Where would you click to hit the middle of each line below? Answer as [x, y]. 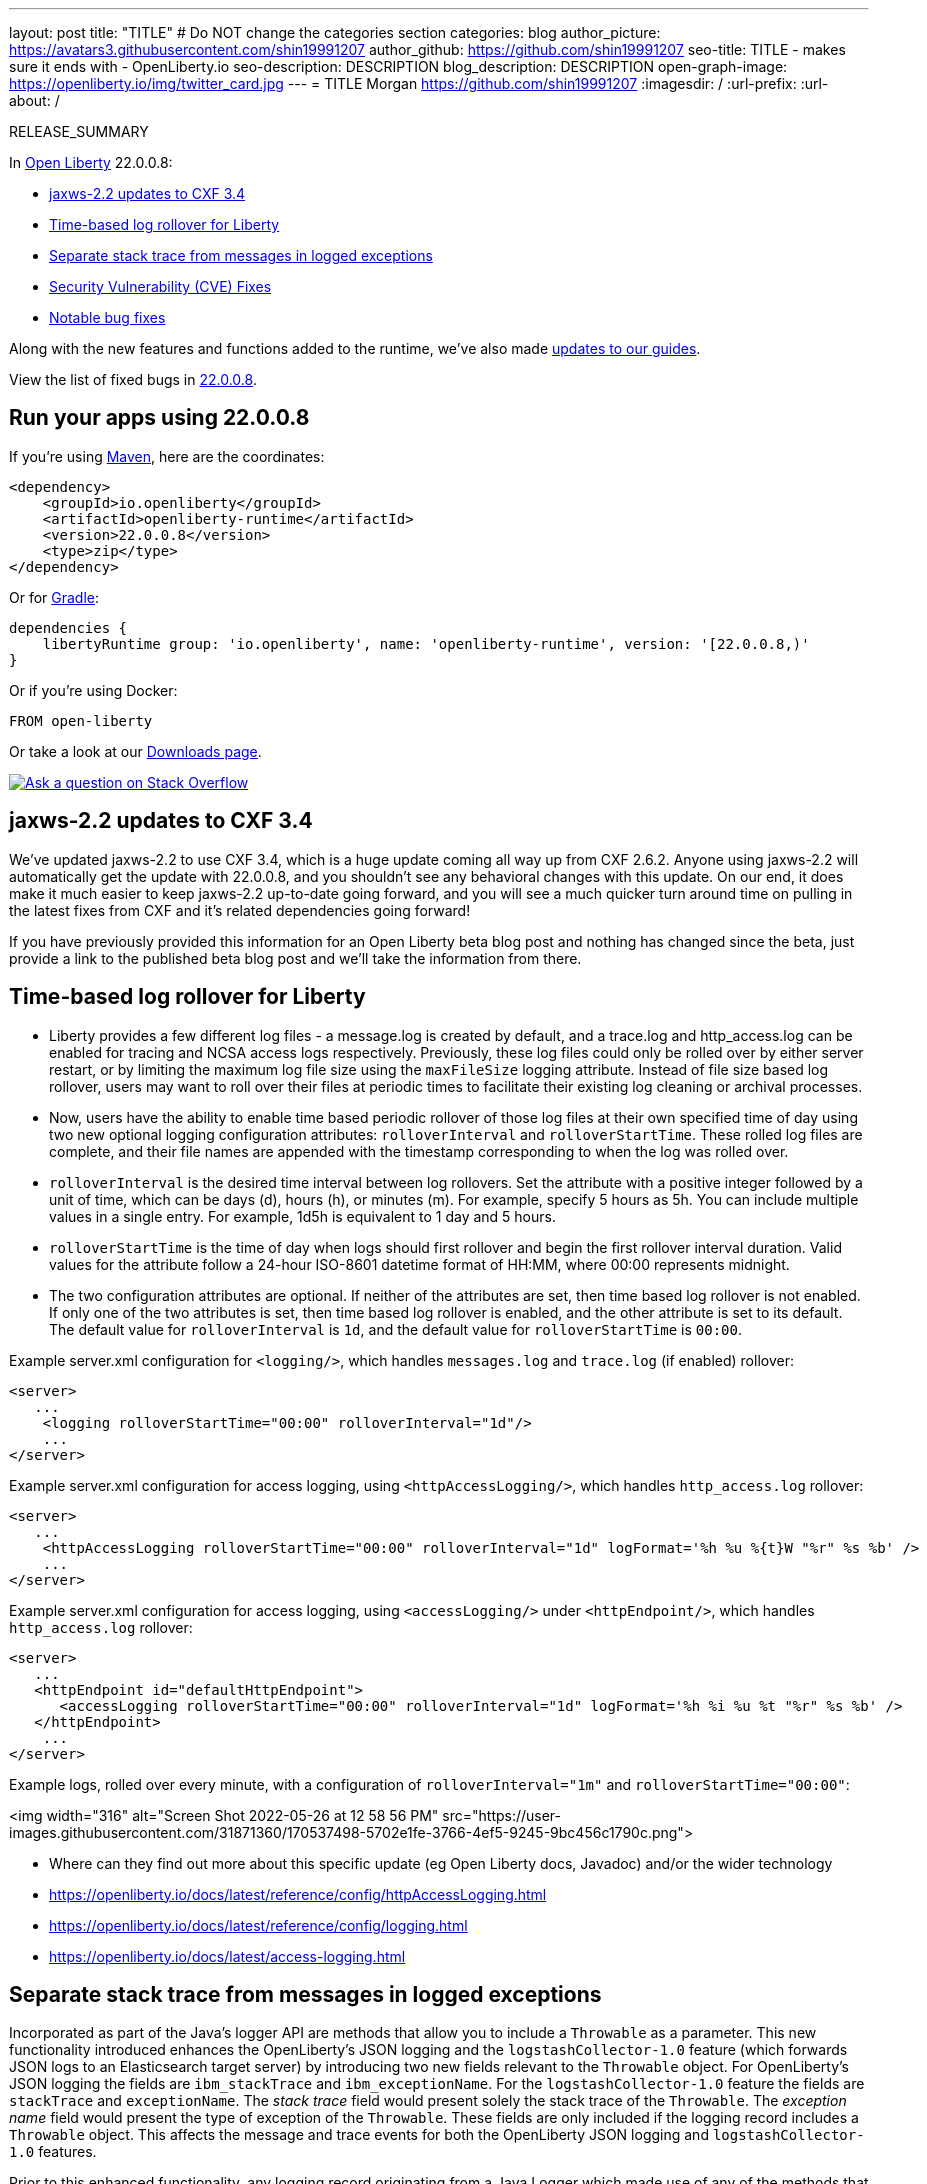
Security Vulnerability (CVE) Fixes [160, 286]
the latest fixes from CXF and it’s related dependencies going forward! [240, 910]
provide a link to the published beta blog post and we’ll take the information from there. [295, 958]
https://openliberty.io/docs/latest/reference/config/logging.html [258, 1925]
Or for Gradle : [54, 597]
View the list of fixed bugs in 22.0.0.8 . [133, 379]
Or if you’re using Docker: [93, 690]
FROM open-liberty [81, 720]
